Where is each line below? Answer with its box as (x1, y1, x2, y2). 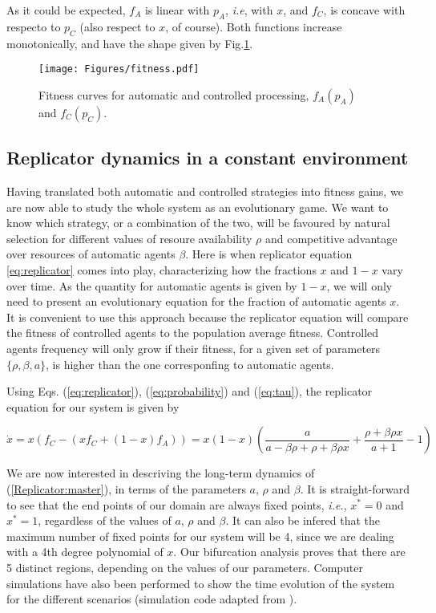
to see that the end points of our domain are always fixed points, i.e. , (6, 496, 347, 513)
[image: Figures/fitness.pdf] (38, 63, 200, 75)
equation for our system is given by (6, 398, 180, 415)
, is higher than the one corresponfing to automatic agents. (46, 355, 334, 372)
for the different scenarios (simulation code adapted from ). (6, 591, 297, 607)
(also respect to (79, 18, 155, 35)
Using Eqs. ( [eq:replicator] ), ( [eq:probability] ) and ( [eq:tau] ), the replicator (6, 383, 373, 400)
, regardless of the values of (38, 512, 172, 529)
